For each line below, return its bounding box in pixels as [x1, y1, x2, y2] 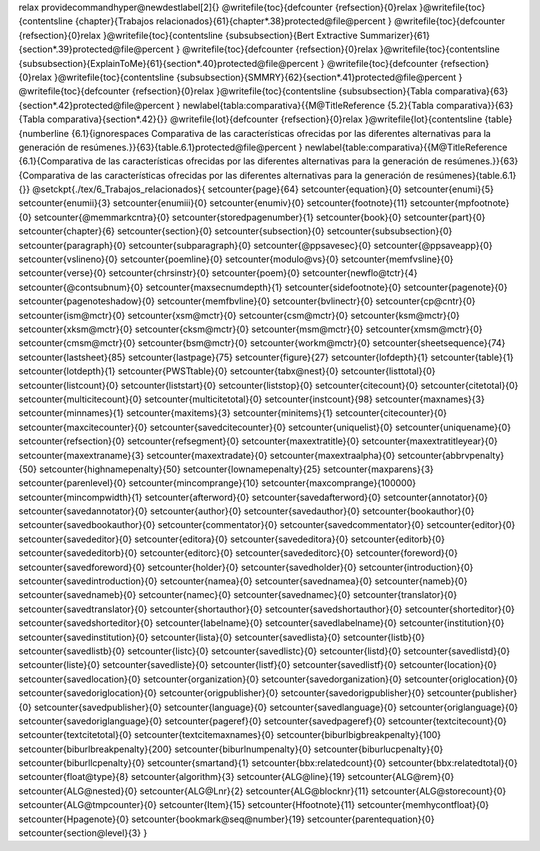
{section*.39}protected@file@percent [18, 43, 174, 55]
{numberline [18, 127, 70, 139]
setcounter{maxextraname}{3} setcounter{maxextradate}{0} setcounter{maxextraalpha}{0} [18, 449, 396, 461]
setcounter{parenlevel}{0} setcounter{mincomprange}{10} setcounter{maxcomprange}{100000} [18, 477, 417, 489]
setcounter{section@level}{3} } [18, 827, 148, 839]
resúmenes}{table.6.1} [426, 169, 517, 181]
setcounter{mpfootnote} [410, 197, 510, 209]
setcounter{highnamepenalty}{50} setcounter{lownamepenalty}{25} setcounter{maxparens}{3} [39, 463, 434, 475]
